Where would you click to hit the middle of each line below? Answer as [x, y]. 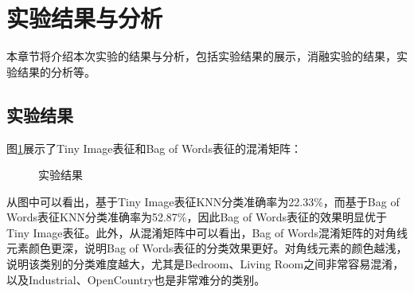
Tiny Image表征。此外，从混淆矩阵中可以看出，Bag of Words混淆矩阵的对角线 [207, 232]
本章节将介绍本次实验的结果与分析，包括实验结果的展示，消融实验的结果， [201, 56]
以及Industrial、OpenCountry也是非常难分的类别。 [136, 279]
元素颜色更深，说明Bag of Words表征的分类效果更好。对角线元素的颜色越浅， [207, 248]
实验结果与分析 [85, 18]
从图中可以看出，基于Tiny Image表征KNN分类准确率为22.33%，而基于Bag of [203, 201]
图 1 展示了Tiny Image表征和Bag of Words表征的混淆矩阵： [154, 148]
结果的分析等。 [56, 71]
